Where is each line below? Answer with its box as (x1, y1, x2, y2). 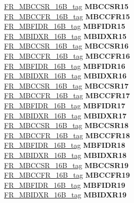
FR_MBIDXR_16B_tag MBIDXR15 (4, 30, 126, 41)
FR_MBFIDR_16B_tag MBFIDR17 (4, 100, 125, 110)
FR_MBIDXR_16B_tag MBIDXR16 (4, 70, 126, 81)
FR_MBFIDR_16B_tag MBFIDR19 (4, 179, 125, 190)
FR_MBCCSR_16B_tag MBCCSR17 (4, 80, 129, 91)
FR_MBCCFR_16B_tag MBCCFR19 (4, 170, 130, 180)
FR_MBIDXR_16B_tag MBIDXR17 (4, 110, 126, 120)
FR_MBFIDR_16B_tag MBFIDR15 (4, 21, 125, 31)
